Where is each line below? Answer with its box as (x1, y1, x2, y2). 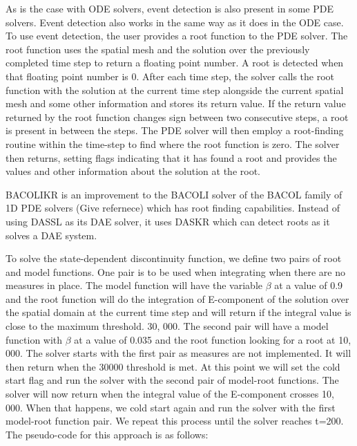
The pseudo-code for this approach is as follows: (6, 427, 209, 441)
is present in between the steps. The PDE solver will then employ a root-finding (6, 123, 344, 138)
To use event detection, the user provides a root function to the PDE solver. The (6, 28, 348, 43)
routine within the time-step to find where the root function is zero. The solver (6, 136, 340, 151)
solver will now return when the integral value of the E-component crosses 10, (6, 387, 334, 401)
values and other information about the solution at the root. (6, 164, 260, 178)
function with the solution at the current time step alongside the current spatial (6, 82, 344, 97)
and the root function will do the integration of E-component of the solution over (6, 291, 349, 306)
